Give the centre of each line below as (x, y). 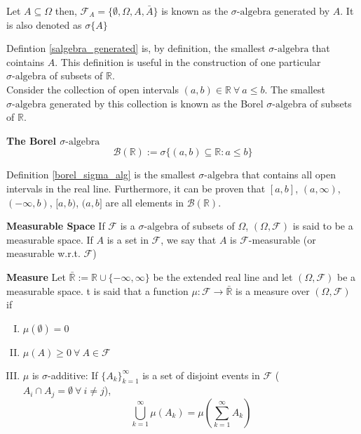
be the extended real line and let (223, 276)
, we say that (189, 239)
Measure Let (36, 276)
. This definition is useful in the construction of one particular (188, 61)
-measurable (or (282, 239)
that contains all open (289, 175)
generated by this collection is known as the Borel (156, 103)
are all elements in (145, 202)
